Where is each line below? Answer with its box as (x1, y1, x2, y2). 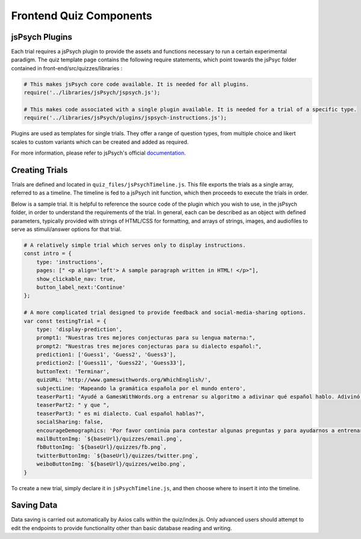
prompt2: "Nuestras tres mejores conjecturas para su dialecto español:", (36, 343, 262, 350)
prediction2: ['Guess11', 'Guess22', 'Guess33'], (36, 360, 186, 366)
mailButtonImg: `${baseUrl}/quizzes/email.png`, (36, 435, 183, 442)
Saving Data (11, 500, 58, 511)
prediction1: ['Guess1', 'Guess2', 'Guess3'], (36, 351, 177, 358)
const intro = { (23, 250, 72, 257)
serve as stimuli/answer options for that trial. (11, 226, 122, 233)
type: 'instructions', (36, 259, 103, 265)
